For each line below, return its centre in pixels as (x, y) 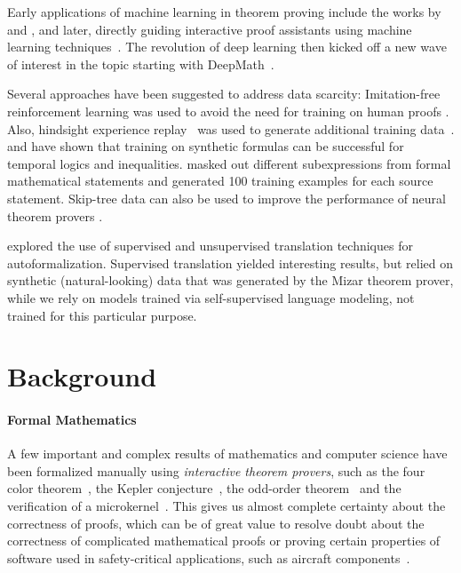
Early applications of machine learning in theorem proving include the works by (224, 12)
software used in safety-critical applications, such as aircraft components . (209, 557)
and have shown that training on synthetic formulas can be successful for (206, 146)
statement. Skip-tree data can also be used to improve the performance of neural (227, 198)
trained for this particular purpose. (102, 315)
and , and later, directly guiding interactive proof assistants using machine (210, 29)
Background (82, 376)
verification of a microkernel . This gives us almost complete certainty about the (227, 506)
